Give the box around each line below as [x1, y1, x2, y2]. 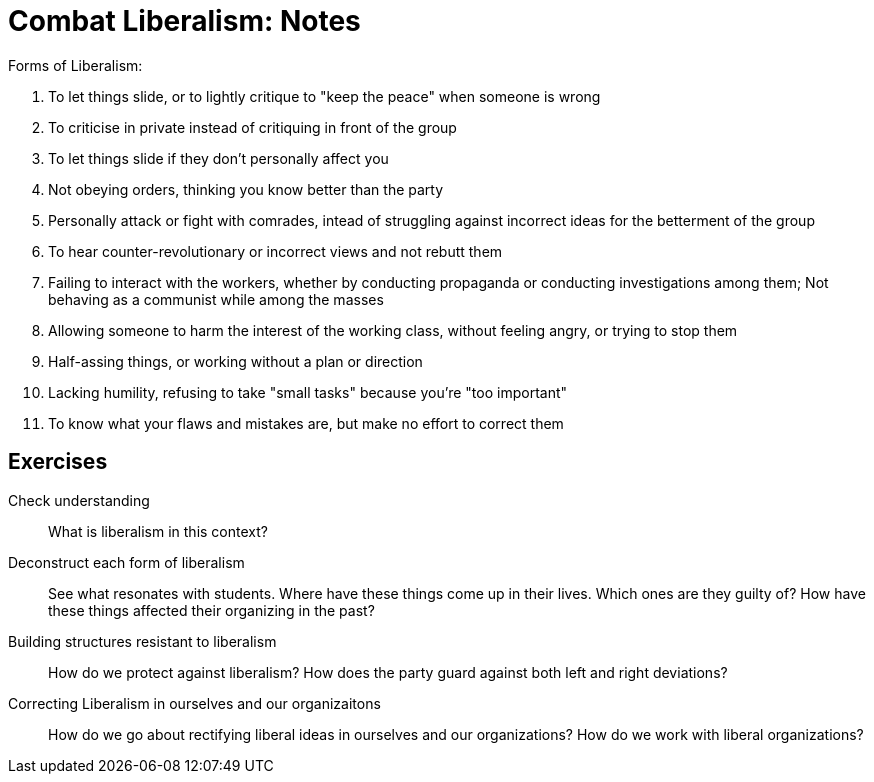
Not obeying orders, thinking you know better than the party [48, 180, 444, 198]
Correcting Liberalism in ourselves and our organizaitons [8, 694, 381, 712]
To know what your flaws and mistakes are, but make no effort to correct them [48, 414, 564, 432]
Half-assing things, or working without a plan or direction [48, 352, 423, 370]
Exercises [8, 449, 108, 475]
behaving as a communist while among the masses [48, 290, 384, 308]
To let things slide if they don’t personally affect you [48, 149, 389, 167]
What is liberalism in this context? [48, 522, 268, 540]
